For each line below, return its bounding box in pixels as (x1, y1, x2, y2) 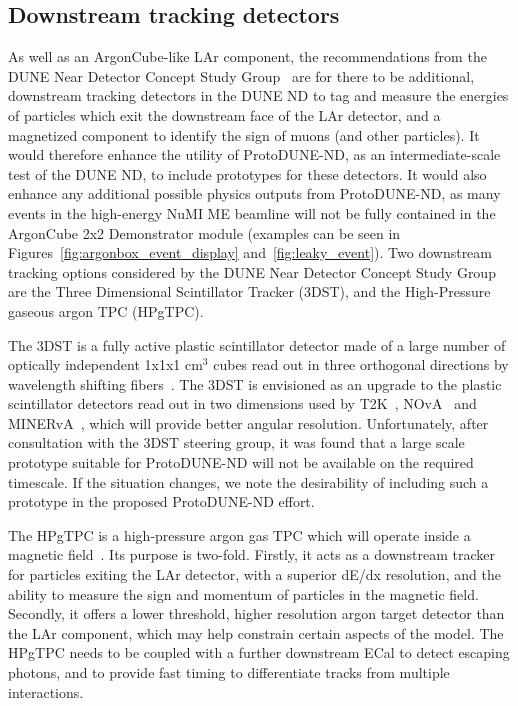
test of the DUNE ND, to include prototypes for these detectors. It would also (8, 163, 487, 184)
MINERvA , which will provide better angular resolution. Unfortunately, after (8, 412, 489, 433)
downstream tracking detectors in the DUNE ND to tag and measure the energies (8, 85, 509, 106)
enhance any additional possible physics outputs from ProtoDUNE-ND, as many (8, 183, 501, 204)
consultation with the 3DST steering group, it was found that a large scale (8, 432, 465, 453)
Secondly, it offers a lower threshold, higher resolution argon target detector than (8, 603, 505, 624)
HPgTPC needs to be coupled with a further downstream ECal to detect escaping (8, 642, 510, 663)
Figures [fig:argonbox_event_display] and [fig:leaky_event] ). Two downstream (8, 242, 492, 263)
